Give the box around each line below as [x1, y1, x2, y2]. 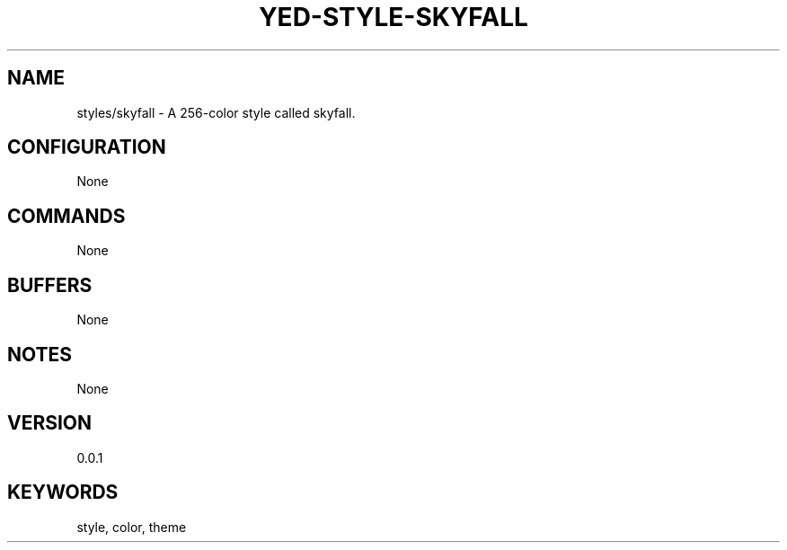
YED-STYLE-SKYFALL [259, 2, 528, 32]
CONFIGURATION [7, 136, 166, 159]
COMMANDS [7, 204, 126, 227]
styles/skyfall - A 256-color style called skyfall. [76, 104, 356, 120]
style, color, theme [76, 519, 187, 535]
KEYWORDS [7, 481, 119, 504]
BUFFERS [7, 273, 93, 297]
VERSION [7, 412, 93, 435]
